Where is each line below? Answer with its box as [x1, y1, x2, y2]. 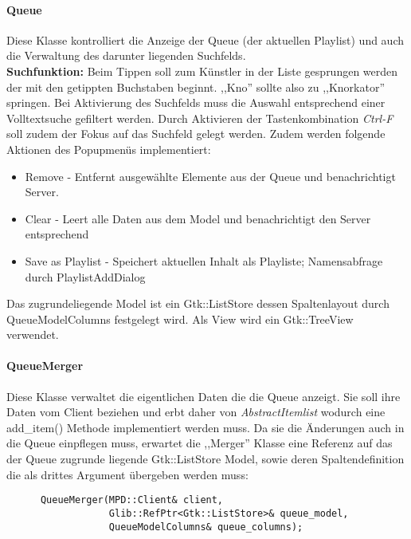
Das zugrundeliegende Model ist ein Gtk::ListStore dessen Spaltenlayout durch [6, 295, 389, 312]
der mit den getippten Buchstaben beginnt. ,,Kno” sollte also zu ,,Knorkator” [6, 78, 386, 95]
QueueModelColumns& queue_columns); [108, 521, 303, 533]
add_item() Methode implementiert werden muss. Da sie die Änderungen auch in [6, 419, 405, 435]
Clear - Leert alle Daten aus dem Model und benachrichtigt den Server [25, 210, 371, 226]
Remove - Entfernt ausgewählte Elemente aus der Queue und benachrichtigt [25, 167, 396, 184]
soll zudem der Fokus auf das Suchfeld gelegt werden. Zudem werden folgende [6, 125, 386, 142]
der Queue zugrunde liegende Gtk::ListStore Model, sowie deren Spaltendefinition [6, 450, 405, 467]
